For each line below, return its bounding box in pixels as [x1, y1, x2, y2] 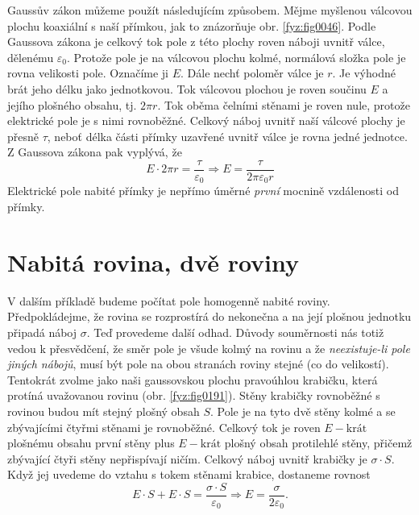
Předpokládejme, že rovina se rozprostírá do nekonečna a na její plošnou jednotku [7, 308, 412, 325]
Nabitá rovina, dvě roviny [7, 245, 300, 278]
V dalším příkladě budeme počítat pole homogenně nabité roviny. [7, 292, 330, 309]
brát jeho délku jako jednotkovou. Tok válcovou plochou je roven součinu [7, 80, 367, 97]
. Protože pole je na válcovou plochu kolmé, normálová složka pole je [67, 48, 406, 65]
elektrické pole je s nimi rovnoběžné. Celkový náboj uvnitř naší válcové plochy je [7, 112, 405, 129]
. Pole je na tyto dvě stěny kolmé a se [209, 402, 396, 419]
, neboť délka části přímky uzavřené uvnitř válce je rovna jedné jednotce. [47, 127, 408, 144]
